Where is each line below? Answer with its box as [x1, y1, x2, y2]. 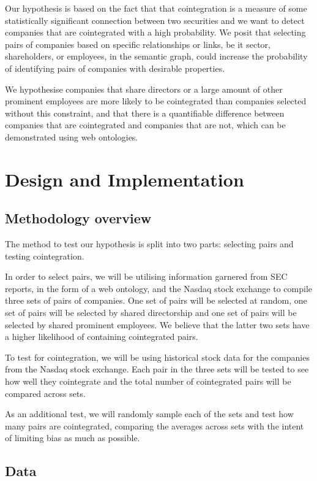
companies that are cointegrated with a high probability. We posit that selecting [5, 26, 306, 39]
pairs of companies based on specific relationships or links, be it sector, [5, 37, 270, 50]
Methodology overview [5, 209, 152, 228]
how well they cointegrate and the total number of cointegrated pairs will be [5, 375, 291, 388]
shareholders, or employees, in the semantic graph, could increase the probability [5, 50, 308, 63]
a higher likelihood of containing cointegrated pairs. [5, 330, 198, 343]
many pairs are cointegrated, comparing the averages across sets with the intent [5, 419, 304, 432]
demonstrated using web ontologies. [5, 130, 138, 143]
